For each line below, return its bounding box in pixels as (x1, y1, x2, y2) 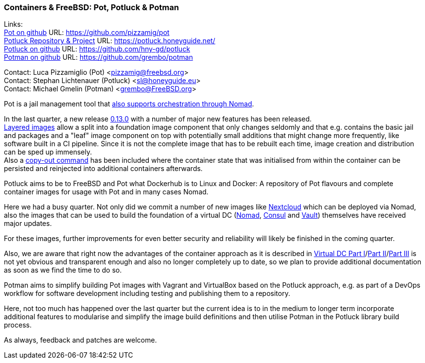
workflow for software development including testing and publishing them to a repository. (4, 289, 290, 298)
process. (4, 321, 32, 329)
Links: (4, 20, 23, 29)
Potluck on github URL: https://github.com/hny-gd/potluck (4, 45, 190, 53)
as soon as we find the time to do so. (4, 266, 122, 275)
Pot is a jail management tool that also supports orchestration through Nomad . (4, 100, 254, 108)
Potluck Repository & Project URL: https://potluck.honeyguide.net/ (4, 36, 215, 45)
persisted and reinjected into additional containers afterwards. (4, 164, 203, 173)
